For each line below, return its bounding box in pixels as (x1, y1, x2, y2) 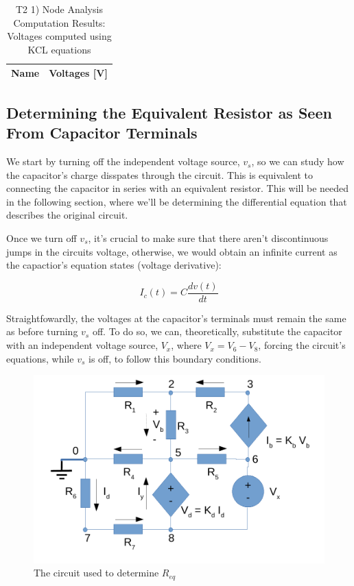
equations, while (6, 351, 74, 365)
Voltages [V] (49, 66, 108, 80)
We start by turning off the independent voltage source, (6, 154, 240, 169)
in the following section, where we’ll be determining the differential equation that (6, 194, 347, 208)
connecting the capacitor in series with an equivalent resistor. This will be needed (6, 181, 349, 195)
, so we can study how (251, 154, 344, 169)
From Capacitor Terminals (6, 122, 198, 143)
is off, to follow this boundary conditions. (88, 351, 261, 365)
